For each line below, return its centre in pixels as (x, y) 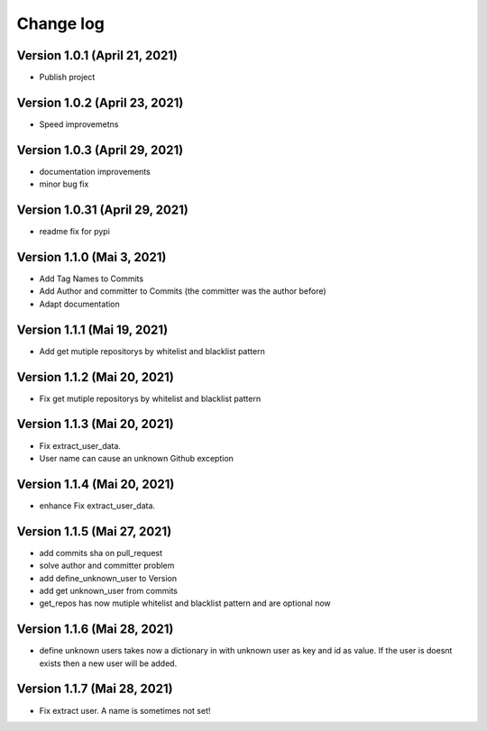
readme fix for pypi (74, 232)
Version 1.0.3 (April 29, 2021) (100, 150)
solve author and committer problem (107, 566)
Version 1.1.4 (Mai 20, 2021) (96, 484)
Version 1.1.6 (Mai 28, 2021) (95, 630)
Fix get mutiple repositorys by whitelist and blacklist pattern (150, 398)
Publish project (67, 78)
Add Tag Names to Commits (92, 279)
